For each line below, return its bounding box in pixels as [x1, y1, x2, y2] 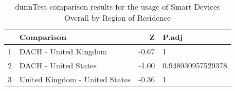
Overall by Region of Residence [64, 12, 171, 23]
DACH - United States [19, 60, 97, 71]
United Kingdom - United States [19, 74, 131, 85]
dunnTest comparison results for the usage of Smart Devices [15, 1, 220, 12]
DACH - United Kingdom [19, 46, 107, 57]
